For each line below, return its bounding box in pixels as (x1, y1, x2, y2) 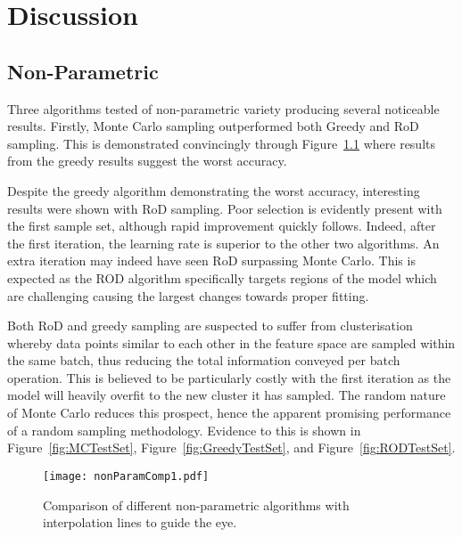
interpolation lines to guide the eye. (43, 513, 237, 532)
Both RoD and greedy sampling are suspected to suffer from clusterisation (7, 316, 413, 335)
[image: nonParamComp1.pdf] (43, 469, 210, 483)
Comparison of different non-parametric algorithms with (43, 495, 350, 514)
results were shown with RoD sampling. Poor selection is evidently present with (7, 199, 442, 217)
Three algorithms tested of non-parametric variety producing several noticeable (7, 99, 440, 118)
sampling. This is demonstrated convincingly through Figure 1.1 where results (7, 134, 436, 152)
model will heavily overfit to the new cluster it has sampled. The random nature (7, 386, 446, 404)
